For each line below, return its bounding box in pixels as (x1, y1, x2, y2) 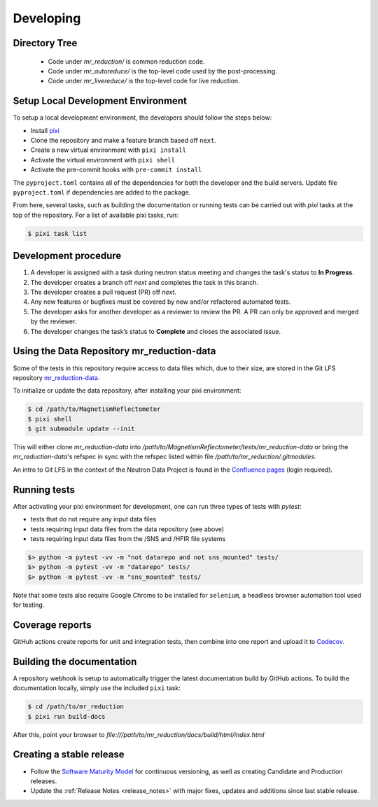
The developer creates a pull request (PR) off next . (30, 288, 176, 297)
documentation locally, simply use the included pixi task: (13, 684, 181, 692)
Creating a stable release (13, 749, 125, 761)
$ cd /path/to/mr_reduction (27, 703, 124, 710)
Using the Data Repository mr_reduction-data (13, 345, 216, 357)
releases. (30, 777, 57, 785)
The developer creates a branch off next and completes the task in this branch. (30, 278, 259, 286)
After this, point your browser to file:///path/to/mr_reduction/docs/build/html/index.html (13, 730, 265, 738)
